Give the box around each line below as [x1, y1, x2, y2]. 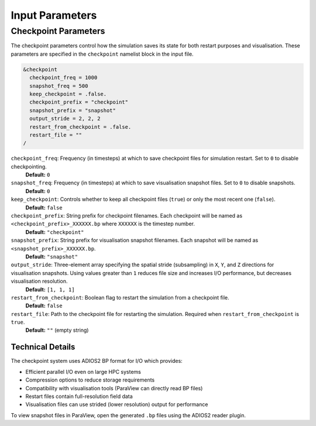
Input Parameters [11, 9, 97, 22]
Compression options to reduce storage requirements [25, 376, 155, 383]
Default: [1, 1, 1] [25, 286, 75, 293]
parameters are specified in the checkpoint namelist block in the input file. [11, 50, 194, 57]
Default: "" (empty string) [25, 327, 89, 334]
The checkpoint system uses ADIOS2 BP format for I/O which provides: [11, 358, 183, 365]
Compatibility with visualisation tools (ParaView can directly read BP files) [25, 384, 203, 391]
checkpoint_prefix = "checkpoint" [29, 99, 129, 105]
